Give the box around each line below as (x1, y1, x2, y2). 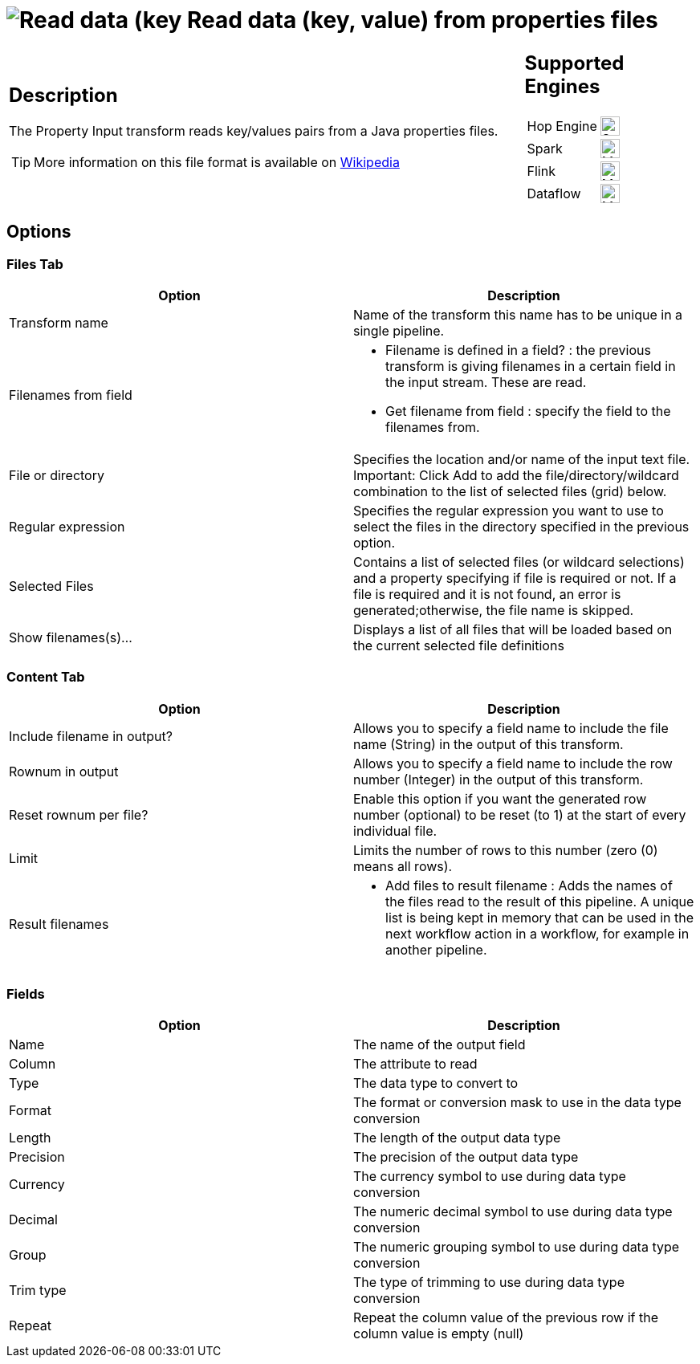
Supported (524, 51, 625, 75)
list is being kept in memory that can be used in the (385, 909, 694, 926)
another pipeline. (385, 941, 487, 958)
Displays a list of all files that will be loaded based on (353, 621, 673, 637)
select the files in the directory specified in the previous (353, 518, 690, 535)
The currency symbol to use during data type (353, 1168, 626, 1185)
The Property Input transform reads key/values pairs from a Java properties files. (9, 123, 499, 140)
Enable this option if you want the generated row (353, 790, 647, 807)
